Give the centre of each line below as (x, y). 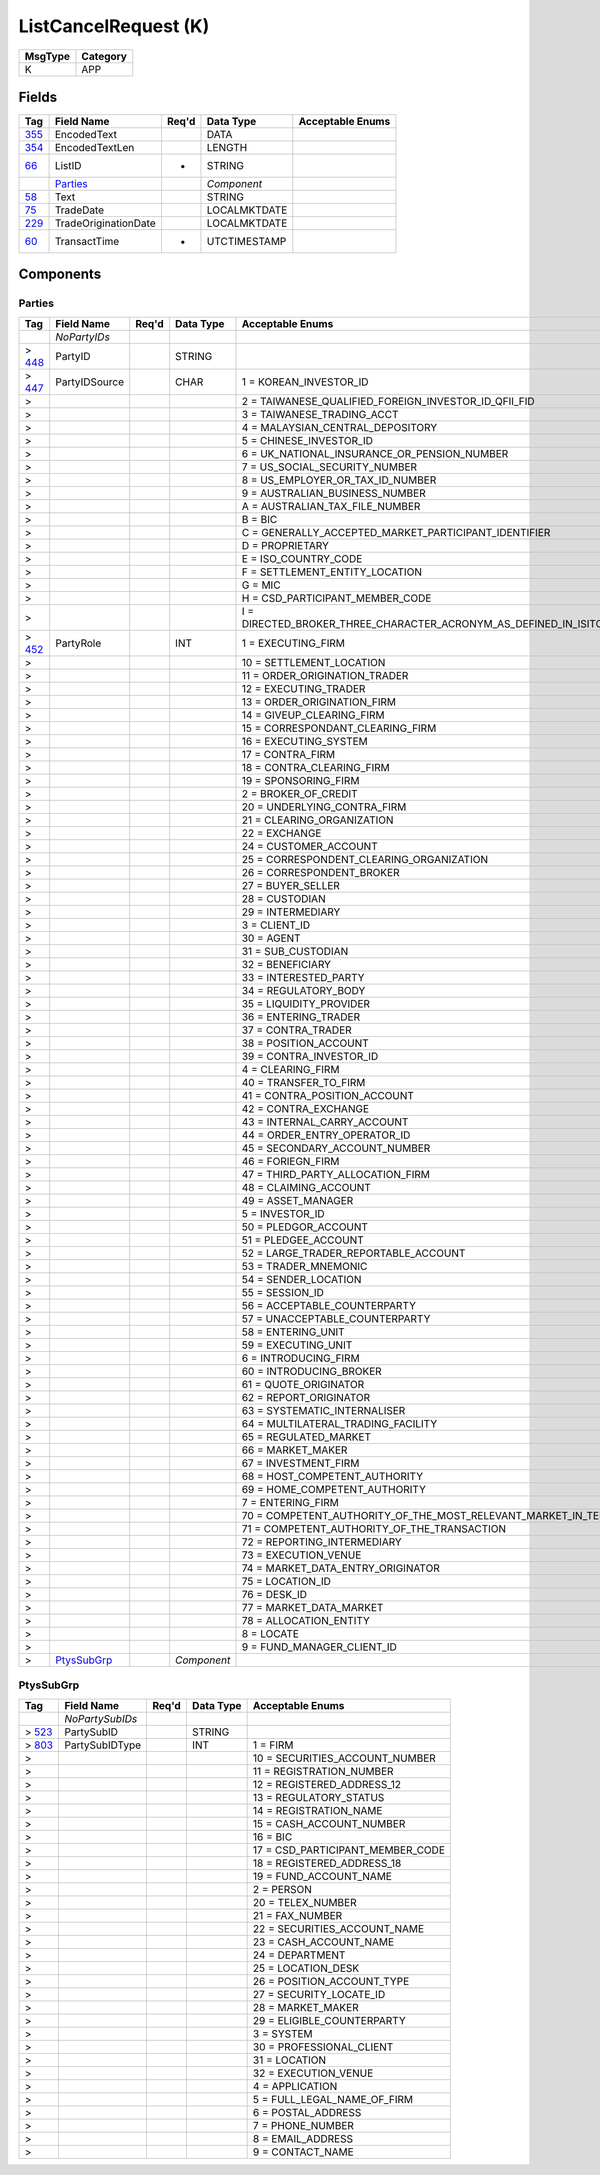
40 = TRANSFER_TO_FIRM (303, 1082)
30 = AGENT (271, 938)
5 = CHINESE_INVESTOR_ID (307, 440)
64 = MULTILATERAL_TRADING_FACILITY (339, 1423)
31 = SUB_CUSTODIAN (295, 951)
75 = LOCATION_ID (286, 1581)
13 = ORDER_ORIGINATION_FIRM (319, 702)
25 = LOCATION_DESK (306, 1968)
